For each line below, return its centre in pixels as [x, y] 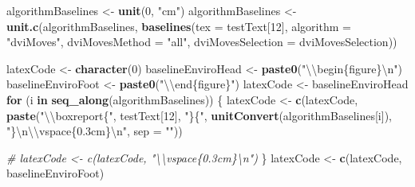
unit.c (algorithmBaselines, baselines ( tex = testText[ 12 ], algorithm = [179, 26]
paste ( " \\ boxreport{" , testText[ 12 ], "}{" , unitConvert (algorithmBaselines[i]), [199, 115]
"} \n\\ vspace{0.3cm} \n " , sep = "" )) [95, 131]
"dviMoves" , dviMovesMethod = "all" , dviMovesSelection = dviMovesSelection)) [202, 42]
